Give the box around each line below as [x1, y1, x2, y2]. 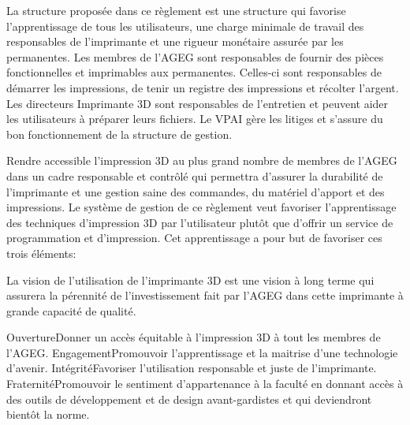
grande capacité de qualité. [6, 302, 136, 319]
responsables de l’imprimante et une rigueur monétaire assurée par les [6, 33, 344, 50]
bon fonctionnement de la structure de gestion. [6, 125, 233, 142]
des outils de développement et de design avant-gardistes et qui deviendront [6, 390, 372, 407]
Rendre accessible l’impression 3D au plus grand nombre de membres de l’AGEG [6, 152, 397, 169]
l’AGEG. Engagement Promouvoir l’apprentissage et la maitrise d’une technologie [6, 344, 398, 360]
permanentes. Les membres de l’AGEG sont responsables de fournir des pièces [6, 48, 384, 65]
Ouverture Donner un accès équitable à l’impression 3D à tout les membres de [6, 329, 381, 345]
